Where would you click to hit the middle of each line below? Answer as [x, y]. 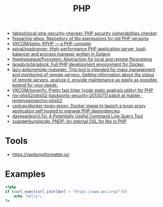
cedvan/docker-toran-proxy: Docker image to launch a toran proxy [79, 106]
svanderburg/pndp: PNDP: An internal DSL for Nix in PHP [69, 121]
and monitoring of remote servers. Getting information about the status [83, 75]
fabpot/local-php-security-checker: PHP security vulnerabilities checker [84, 33]
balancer [21, 54]
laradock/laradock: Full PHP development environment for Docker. [78, 64]
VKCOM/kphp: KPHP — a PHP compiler [52, 44]
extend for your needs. [35, 85]
